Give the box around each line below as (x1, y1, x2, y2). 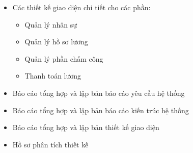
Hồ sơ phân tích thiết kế (12, 139, 89, 149)
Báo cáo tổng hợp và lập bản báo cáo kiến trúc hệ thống (12, 105, 189, 115)
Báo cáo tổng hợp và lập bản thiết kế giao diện (12, 122, 159, 133)
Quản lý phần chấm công (24, 53, 103, 64)
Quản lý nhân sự (24, 19, 77, 30)
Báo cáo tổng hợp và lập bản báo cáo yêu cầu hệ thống (12, 87, 185, 98)
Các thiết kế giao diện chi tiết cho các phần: (12, 2, 151, 12)
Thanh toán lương (24, 70, 81, 81)
